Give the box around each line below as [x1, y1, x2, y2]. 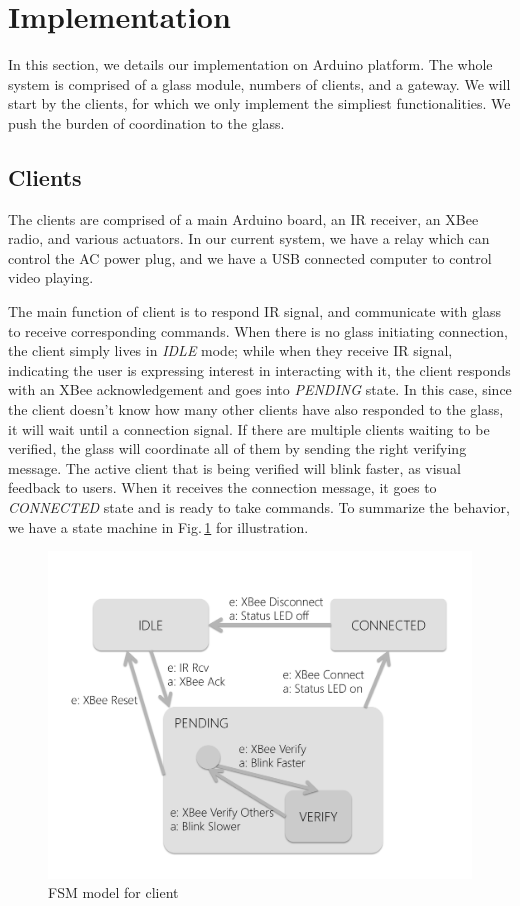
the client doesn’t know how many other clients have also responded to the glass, [8, 399, 504, 420]
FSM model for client [48, 882, 179, 903]
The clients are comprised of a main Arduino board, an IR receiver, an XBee [8, 208, 479, 229]
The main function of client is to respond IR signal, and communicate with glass [8, 301, 501, 322]
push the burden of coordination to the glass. [8, 112, 285, 133]
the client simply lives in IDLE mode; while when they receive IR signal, [8, 340, 453, 361]
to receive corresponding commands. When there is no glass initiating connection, [8, 320, 508, 341]
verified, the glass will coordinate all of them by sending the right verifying [8, 438, 467, 459]
